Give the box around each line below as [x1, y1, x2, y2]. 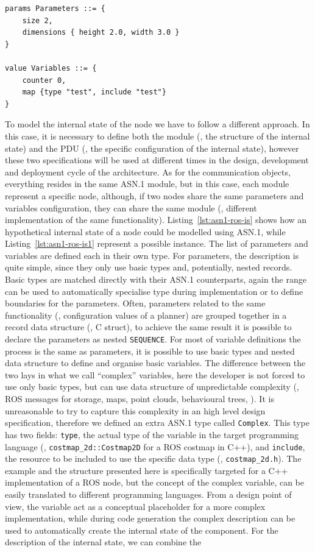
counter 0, [22, 76, 66, 85]
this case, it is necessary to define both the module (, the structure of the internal [5, 129, 310, 142]
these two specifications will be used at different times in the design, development [5, 154, 309, 166]
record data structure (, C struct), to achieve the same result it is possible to [5, 320, 292, 333]
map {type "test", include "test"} [22, 88, 166, 97]
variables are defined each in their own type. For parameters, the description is [5, 249, 299, 261]
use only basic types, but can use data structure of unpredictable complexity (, [5, 380, 299, 393]
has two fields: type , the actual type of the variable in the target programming [5, 428, 299, 441]
